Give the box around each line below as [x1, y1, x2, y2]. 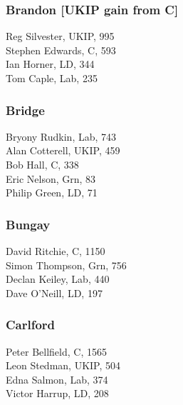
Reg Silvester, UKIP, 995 [6, 29, 115, 44]
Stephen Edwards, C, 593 [6, 42, 116, 57]
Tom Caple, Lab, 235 [6, 71, 98, 85]
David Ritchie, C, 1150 [6, 244, 105, 258]
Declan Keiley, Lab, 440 [6, 271, 110, 286]
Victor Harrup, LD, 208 [6, 386, 109, 401]
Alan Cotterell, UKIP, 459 [6, 143, 120, 158]
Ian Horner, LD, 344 [6, 56, 95, 71]
